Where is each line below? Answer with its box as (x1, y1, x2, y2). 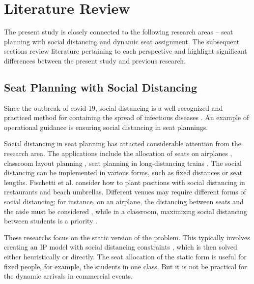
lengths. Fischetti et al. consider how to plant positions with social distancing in (4, 177, 245, 187)
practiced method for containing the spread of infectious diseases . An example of (4, 112, 249, 123)
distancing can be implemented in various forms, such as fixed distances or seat (4, 167, 243, 178)
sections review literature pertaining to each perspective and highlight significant (4, 46, 247, 56)
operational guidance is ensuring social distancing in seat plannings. (4, 122, 208, 132)
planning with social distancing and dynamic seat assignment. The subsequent (4, 36, 240, 46)
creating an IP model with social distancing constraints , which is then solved (4, 242, 237, 252)
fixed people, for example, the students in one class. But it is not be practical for (4, 261, 247, 271)
